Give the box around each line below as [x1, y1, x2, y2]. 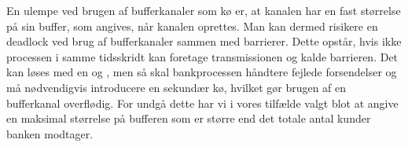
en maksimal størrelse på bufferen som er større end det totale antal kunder [6, 110, 371, 127]
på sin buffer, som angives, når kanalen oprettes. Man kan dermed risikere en [6, 17, 378, 34]
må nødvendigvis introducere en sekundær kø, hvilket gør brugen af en [6, 79, 347, 95]
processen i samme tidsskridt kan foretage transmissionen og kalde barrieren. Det [6, 48, 399, 64]
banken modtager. [6, 125, 94, 141]
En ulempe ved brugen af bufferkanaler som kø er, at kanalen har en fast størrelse [6, 2, 401, 18]
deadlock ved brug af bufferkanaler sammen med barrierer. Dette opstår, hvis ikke [6, 33, 402, 50]
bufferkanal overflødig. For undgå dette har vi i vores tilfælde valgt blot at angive [6, 94, 399, 111]
